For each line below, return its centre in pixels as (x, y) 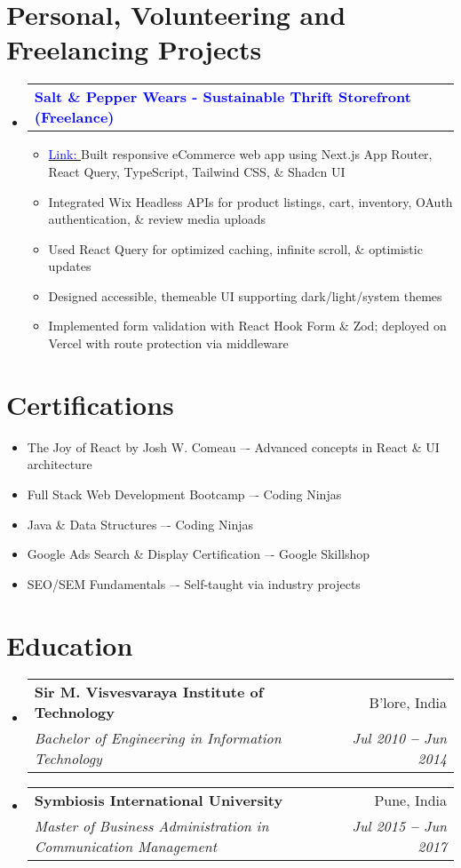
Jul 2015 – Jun (399, 826)
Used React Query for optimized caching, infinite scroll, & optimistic (235, 248)
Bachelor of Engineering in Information (158, 738)
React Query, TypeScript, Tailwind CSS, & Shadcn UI (197, 171)
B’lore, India (408, 702)
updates (70, 266)
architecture (60, 464)
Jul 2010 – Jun (399, 738)
